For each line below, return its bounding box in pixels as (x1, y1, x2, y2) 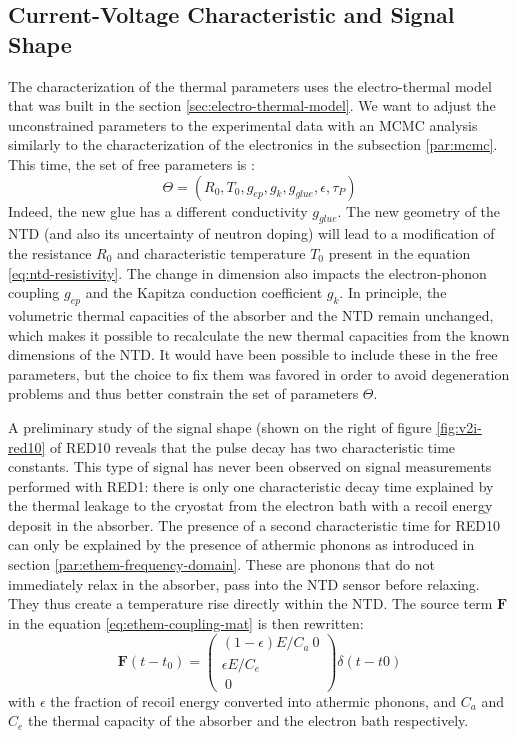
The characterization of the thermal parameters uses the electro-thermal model (8, 75, 492, 96)
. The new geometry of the (337, 200, 501, 221)
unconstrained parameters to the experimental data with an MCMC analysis (8, 114, 478, 135)
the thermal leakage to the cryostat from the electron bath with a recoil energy (8, 495, 493, 516)
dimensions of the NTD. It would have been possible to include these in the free (8, 344, 498, 365)
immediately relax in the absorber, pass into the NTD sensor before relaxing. (8, 573, 480, 594)
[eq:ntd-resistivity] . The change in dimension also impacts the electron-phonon (8, 262, 487, 283)
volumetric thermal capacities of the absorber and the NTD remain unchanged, (8, 304, 494, 325)
